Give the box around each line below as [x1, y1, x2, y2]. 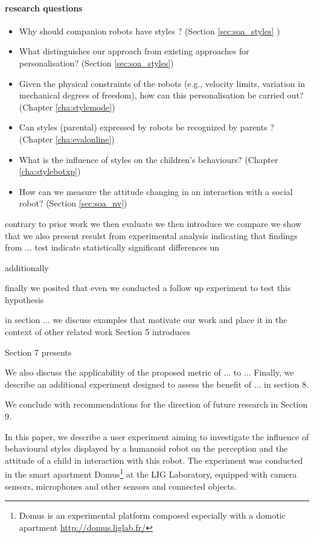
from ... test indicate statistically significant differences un [5, 241, 220, 254]
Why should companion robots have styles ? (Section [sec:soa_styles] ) [19, 24, 280, 37]
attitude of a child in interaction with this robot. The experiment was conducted [5, 453, 303, 466]
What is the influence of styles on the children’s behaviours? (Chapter [19, 153, 278, 165]
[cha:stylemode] [55, 100, 112, 113]
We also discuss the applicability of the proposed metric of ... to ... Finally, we [5, 366, 294, 379]
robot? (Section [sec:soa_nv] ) [19, 197, 127, 210]
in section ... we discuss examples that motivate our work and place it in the [5, 313, 287, 326]
